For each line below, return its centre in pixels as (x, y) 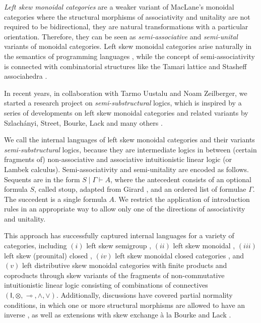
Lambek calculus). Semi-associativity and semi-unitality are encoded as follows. (127, 169)
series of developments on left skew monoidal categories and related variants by (126, 112)
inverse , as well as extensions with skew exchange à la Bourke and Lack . (118, 315)
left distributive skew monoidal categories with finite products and (124, 265)
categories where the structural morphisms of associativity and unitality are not (127, 16)
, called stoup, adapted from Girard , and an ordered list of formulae (140, 189)
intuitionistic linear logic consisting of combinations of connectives (106, 285)
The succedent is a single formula (55, 199)
